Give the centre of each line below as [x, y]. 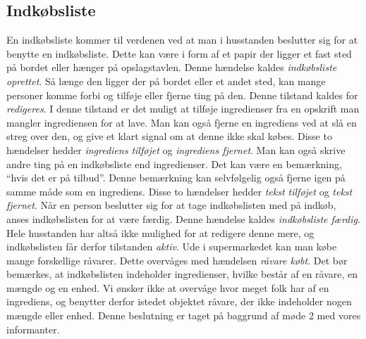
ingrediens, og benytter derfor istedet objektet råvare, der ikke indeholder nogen [179, 301]
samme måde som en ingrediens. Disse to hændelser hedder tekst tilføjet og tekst [179, 191]
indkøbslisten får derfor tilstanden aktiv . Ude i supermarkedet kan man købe [172, 247]
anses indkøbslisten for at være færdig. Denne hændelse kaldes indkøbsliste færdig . [183, 218]
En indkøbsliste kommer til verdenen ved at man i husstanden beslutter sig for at [182, 40]
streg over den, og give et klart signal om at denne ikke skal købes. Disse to [169, 136]
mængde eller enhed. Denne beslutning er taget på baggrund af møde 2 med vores [184, 315]
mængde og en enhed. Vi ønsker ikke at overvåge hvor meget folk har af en [168, 287]
